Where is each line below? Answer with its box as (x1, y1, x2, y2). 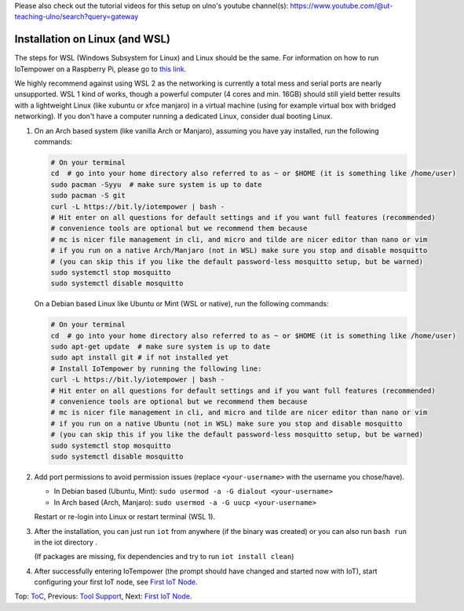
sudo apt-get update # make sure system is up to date (50, 342, 271, 351)
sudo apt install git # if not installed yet (50, 353, 229, 362)
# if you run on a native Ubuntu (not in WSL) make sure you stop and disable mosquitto (50, 419, 404, 428)
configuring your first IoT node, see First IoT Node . (34, 577, 198, 587)
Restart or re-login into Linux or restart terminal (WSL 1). (34, 512, 216, 521)
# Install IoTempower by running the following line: (50, 364, 262, 373)
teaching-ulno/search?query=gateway (14, 12, 139, 21)
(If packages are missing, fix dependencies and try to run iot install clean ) (34, 552, 294, 562)
